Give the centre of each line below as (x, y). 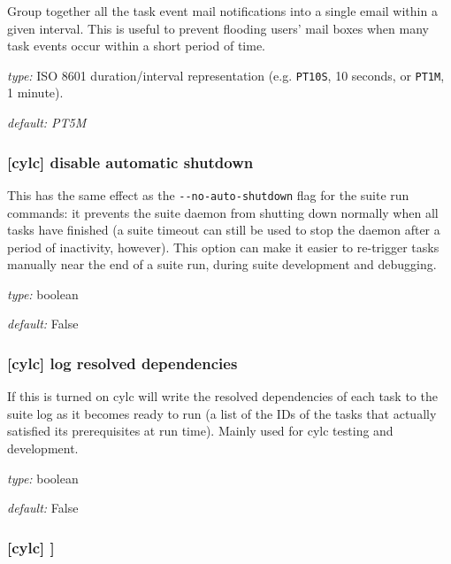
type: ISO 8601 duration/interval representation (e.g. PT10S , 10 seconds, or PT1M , (226, 75)
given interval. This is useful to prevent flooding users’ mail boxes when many (218, 28)
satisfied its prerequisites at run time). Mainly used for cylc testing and (200, 431)
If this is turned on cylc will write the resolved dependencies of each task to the (222, 396)
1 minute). (35, 93)
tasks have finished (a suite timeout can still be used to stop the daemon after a (224, 230)
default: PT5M (47, 123)
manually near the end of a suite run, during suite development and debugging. (222, 264)
